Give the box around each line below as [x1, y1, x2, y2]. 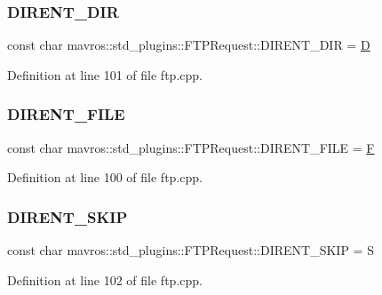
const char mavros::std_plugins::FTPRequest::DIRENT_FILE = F [7, 138, 375, 156]
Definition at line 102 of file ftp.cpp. [7, 270, 203, 289]
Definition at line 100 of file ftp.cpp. [7, 168, 203, 187]
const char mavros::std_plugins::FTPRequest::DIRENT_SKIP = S [7, 241, 374, 259]
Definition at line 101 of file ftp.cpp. [7, 65, 203, 84]
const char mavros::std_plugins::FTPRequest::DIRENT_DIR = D [7, 36, 370, 54]
